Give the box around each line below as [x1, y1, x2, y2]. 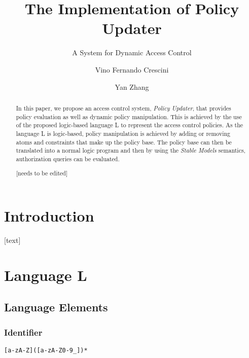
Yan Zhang [115, 81, 149, 92]
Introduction [4, 205, 94, 226]
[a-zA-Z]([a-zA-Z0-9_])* [4, 346, 88, 354]
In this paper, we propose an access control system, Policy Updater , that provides [16, 103, 231, 112]
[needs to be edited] [16, 169, 68, 177]
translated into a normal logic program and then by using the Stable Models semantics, [16, 146, 245, 155]
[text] [4, 234, 21, 245]
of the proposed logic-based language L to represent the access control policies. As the [16, 121, 243, 129]
